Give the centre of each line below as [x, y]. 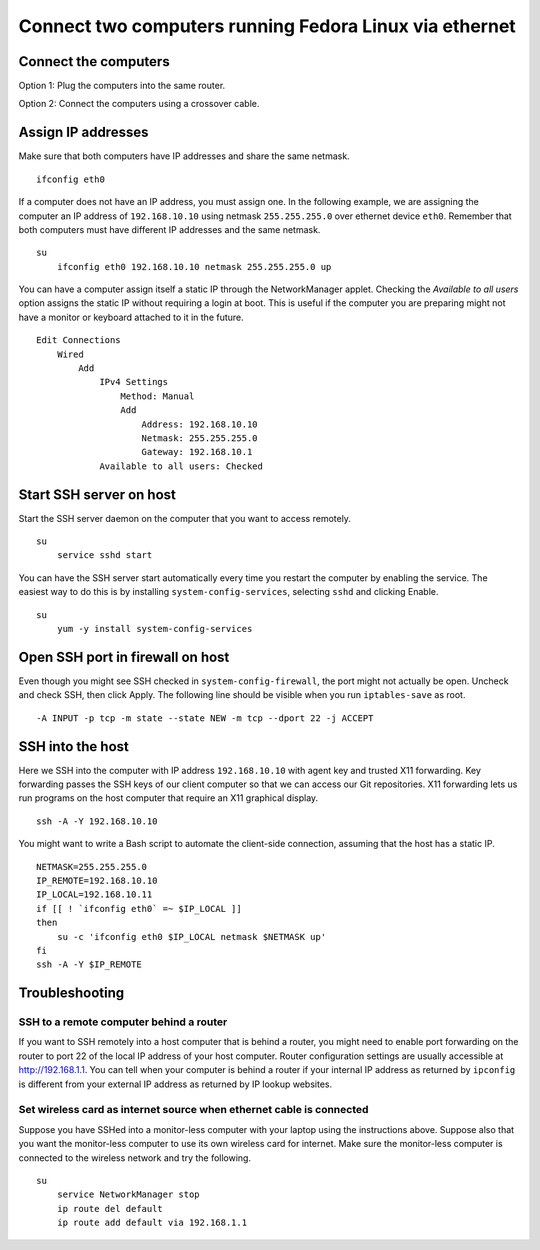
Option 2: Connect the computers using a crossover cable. [139, 104]
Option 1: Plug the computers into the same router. [122, 86]
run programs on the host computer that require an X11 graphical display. [168, 798]
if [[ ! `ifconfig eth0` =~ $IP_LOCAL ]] [139, 908]
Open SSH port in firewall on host [124, 656]
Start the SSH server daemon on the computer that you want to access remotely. [185, 518]
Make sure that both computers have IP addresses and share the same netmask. [184, 156]
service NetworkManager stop [128, 1194]
